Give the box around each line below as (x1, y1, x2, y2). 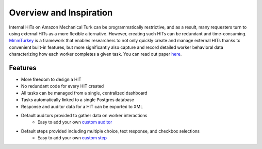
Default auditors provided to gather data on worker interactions (21, 112, 147, 118)
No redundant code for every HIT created (21, 83, 104, 89)
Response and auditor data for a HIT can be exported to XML (21, 104, 143, 109)
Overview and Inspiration (9, 7, 113, 18)
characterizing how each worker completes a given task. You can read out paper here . (9, 51, 182, 57)
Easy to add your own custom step (37, 135, 107, 141)
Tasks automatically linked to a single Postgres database (21, 97, 134, 103)
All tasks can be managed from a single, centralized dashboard (21, 90, 147, 96)
